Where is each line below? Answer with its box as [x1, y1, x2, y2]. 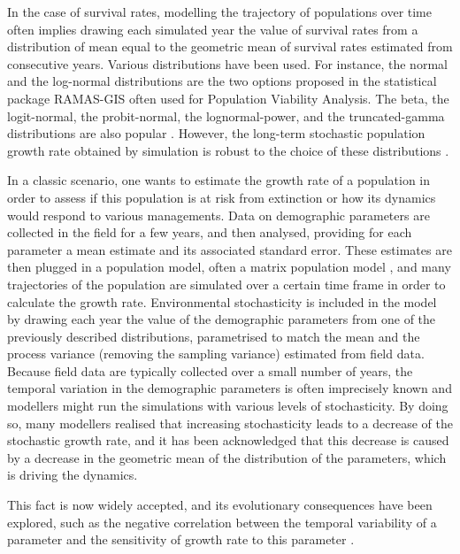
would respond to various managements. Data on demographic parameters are [7, 205, 430, 224]
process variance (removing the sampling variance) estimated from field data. [7, 344, 425, 363]
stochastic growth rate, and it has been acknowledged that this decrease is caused [7, 431, 449, 450]
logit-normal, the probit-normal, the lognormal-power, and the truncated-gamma [7, 106, 445, 125]
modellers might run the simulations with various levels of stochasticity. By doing [7, 396, 448, 415]
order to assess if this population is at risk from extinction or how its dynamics [7, 188, 436, 206]
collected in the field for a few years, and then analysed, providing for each [7, 223, 412, 242]
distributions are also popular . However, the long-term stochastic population [7, 124, 425, 142]
